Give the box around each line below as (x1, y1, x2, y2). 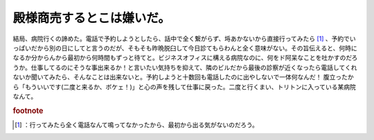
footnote (12, 106, 44, 115)
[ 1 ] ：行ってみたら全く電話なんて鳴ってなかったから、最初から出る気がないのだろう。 (15, 121, 259, 129)
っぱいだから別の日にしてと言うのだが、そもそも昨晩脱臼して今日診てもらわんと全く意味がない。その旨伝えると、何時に (12, 43, 357, 52)
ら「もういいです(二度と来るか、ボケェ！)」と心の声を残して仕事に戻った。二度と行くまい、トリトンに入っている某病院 (12, 83, 356, 91)
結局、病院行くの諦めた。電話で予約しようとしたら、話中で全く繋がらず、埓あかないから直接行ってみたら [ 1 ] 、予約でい (12, 34, 356, 43)
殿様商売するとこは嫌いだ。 (12, 10, 171, 26)
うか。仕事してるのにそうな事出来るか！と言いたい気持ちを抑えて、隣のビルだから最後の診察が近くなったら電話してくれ (12, 63, 357, 72)
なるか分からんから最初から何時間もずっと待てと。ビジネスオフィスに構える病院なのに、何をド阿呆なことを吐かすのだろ (12, 54, 358, 62)
